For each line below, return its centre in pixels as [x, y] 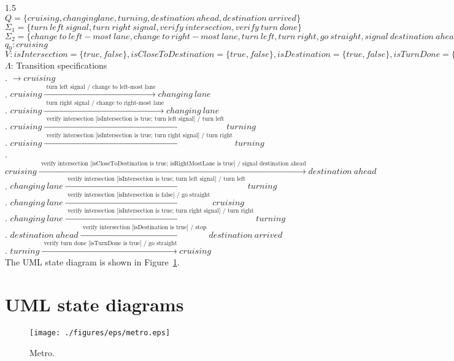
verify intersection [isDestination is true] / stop [144, 227]
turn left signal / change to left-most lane [101, 87]
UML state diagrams [94, 304]
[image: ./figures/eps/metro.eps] [100, 333]
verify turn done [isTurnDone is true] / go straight [110, 244]
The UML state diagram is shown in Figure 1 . [92, 262]
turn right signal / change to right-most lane [105, 103]
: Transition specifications [59, 65]
